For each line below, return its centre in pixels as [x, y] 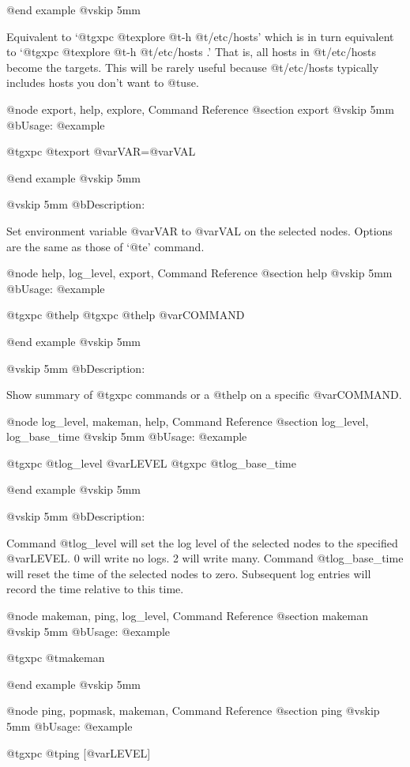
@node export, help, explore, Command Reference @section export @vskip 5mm [200, 109]
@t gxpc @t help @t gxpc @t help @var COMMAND [126, 315]
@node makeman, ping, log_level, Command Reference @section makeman [187, 616]
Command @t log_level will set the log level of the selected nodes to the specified [202, 542]
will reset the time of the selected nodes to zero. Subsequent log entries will [189, 573]
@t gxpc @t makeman [56, 658]
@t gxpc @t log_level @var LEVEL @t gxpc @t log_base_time [151, 462]
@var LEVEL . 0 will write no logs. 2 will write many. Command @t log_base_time [205, 558]
